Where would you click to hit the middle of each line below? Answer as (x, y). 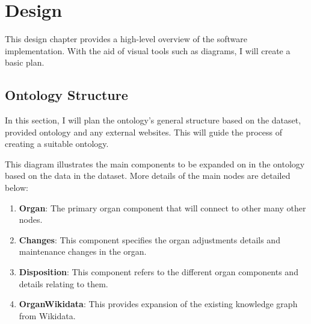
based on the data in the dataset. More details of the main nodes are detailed (148, 176)
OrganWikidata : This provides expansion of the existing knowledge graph (158, 304)
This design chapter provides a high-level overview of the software (126, 39)
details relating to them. (63, 283)
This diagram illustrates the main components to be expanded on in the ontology (155, 164)
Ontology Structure (66, 95)
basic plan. (25, 62)
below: (17, 188)
